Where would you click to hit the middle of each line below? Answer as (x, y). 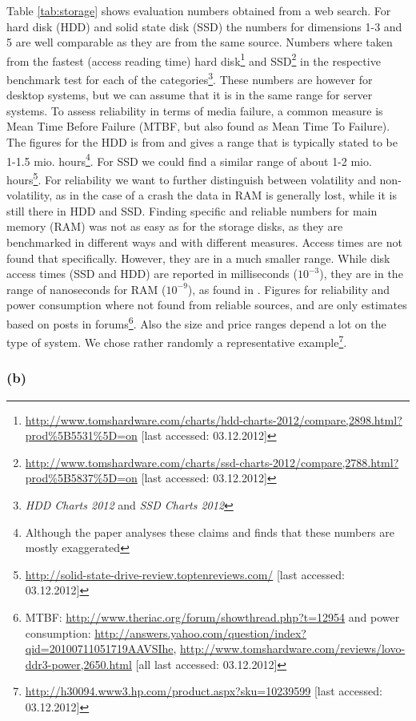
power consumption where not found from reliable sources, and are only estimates (207, 305)
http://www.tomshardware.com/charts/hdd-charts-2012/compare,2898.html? (214, 419)
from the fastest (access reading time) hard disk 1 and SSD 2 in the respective (194, 59)
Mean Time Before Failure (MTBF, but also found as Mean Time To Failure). (198, 126)
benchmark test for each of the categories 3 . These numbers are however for (190, 78)
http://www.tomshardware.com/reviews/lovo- (293, 648)
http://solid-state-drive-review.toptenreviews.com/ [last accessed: (185, 574)
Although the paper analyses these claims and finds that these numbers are (210, 532)
